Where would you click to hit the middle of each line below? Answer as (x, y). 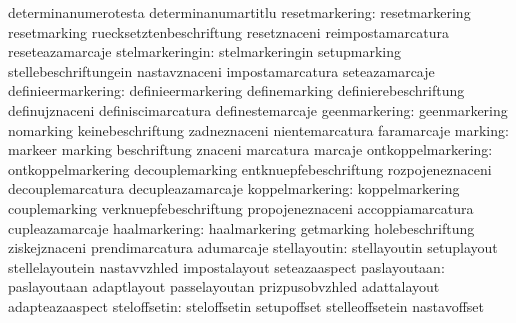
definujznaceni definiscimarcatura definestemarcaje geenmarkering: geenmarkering (258, 109)
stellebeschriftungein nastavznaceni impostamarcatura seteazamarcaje (221, 70)
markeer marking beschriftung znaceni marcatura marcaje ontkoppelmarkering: (250, 149)
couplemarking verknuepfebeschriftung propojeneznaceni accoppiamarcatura (241, 207)
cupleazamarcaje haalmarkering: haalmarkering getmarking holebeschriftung (241, 227)
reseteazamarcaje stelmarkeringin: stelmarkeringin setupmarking (204, 51)
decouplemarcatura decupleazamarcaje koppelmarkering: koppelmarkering (234, 188)
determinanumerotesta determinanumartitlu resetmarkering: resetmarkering (239, 12)
